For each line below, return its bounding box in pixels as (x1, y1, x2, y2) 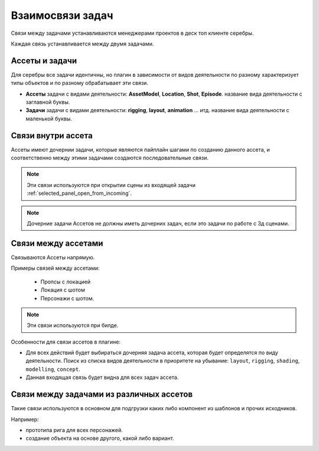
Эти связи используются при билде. (27, 322, 119, 329)
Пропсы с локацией (40, 278, 91, 285)
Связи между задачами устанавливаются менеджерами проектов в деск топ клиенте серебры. (11, 30, 254, 37)
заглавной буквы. (25, 99, 70, 106)
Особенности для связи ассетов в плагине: (11, 338, 121, 345)
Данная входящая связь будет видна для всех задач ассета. (25, 374, 179, 381)
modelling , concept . (25, 365, 80, 372)
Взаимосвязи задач (11, 9, 113, 22)
